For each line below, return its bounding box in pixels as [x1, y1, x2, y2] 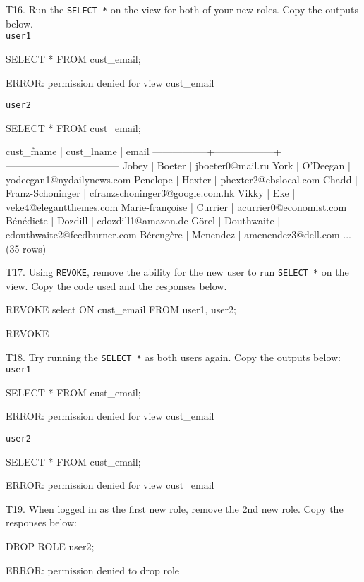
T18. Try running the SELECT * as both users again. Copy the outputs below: [6, 349, 341, 364]
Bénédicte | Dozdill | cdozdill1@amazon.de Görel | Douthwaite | [6, 213, 281, 228]
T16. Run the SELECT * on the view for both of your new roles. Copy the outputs [6, 2, 358, 16]
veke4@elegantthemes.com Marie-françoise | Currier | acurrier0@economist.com [6, 199, 347, 214]
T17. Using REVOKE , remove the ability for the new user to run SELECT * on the [6, 265, 349, 279]
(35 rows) [6, 241, 47, 255]
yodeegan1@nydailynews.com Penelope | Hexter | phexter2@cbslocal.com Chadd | [6, 171, 358, 186]
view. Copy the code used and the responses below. [6, 278, 227, 293]
